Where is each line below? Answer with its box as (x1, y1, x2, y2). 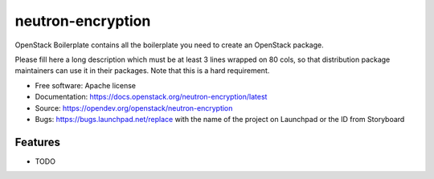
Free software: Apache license (35, 80, 137, 90)
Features (14, 135, 60, 148)
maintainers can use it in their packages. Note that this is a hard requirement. (14, 66, 270, 75)
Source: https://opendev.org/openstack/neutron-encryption (35, 103, 233, 112)
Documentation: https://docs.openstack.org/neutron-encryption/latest (35, 92, 268, 102)
